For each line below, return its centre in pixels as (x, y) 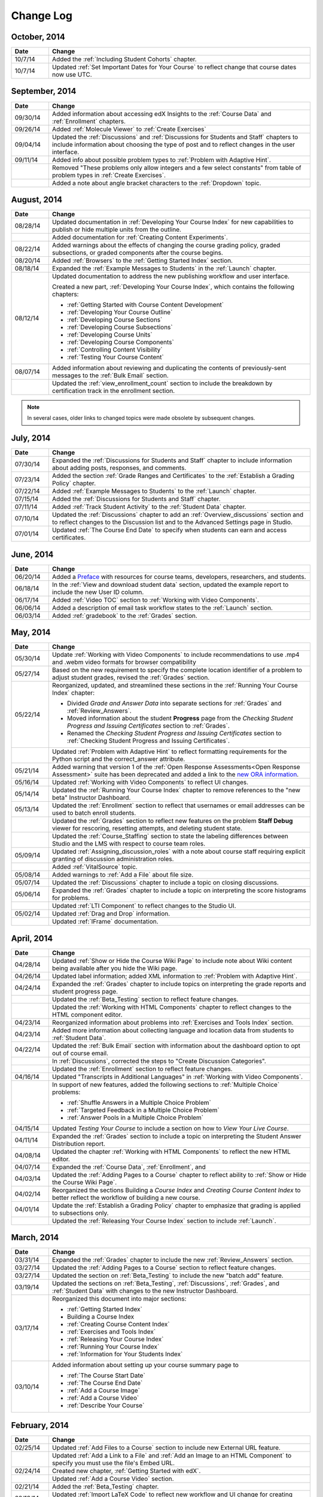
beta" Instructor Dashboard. (91, 798)
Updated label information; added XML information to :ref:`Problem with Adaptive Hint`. (174, 976)
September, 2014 (44, 91)
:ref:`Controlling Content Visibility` (115, 350)
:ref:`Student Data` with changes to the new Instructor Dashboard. (145, 1291)
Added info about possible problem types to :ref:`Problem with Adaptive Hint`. (161, 160)
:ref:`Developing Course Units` (109, 335)
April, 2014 (32, 938)
